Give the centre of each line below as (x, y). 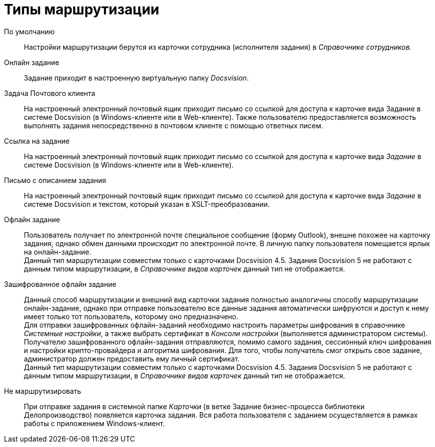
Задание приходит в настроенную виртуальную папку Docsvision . (136, 78)
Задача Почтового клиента (50, 93)
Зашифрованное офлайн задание (60, 284)
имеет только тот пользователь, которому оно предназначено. (131, 316)
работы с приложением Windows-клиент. (94, 423)
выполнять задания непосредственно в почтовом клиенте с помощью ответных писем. (174, 125)
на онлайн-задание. (58, 252)
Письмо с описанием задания (55, 180)
